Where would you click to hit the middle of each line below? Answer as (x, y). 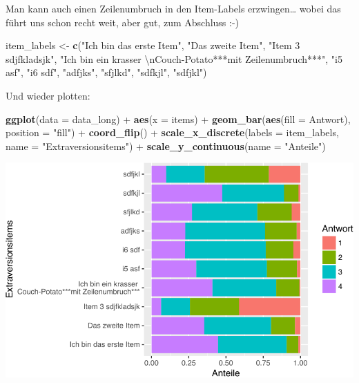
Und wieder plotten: (48, 95)
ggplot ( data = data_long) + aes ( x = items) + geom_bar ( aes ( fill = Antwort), (178, 119)
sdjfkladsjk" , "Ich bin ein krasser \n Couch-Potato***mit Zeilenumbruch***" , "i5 (174, 58)
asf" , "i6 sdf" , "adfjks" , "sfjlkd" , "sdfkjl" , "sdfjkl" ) (106, 72)
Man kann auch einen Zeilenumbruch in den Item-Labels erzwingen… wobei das (173, 8)
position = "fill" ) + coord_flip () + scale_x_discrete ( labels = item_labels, (172, 132)
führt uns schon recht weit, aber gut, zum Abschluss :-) (123, 22)
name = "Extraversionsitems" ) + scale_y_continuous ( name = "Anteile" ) (166, 146)
